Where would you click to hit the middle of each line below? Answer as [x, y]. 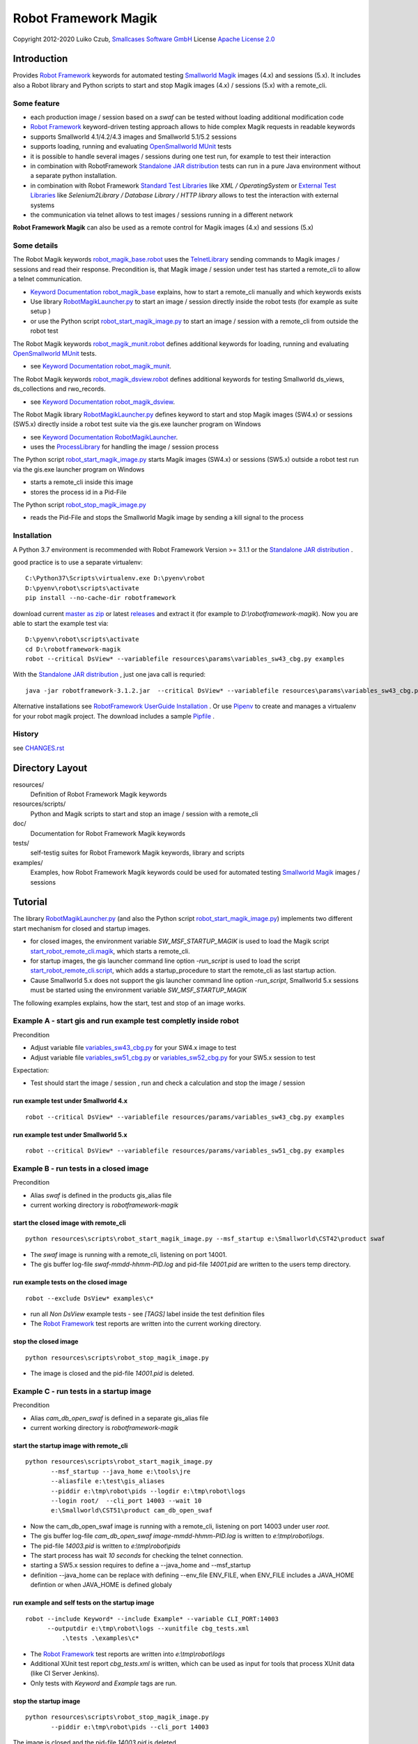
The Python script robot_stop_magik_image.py [79, 505]
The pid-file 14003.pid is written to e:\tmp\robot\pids [106, 1546]
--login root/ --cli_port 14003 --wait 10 [126, 1501]
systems [42, 205]
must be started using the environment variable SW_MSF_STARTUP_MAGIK [139, 990]
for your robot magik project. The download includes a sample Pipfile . [114, 716]
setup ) [41, 311]
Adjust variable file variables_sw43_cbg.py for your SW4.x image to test [133, 1048]
